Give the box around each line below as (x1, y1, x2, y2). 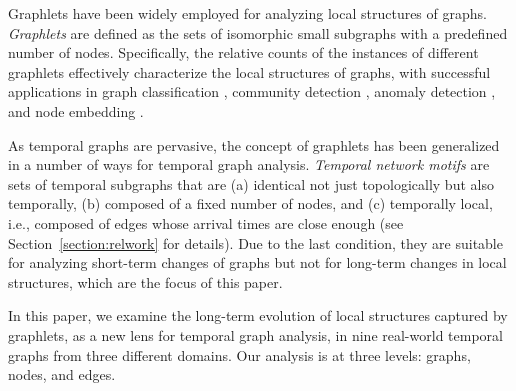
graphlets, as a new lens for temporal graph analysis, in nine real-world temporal (8, 324, 503, 345)
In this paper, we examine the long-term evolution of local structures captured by (8, 305, 508, 326)
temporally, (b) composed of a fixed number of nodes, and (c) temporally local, (8, 193, 493, 214)
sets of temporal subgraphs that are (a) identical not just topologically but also (8, 173, 494, 194)
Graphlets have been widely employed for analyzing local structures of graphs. (8, 3, 487, 23)
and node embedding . (8, 100, 144, 121)
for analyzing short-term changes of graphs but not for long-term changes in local (8, 252, 507, 273)
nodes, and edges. (8, 364, 116, 385)
